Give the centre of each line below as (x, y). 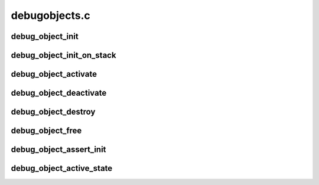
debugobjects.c (51, 15)
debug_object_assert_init (58, 150)
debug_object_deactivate (59, 93)
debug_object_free (46, 131)
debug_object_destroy (53, 112)
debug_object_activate (54, 74)
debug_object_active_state (62, 168)
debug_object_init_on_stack (64, 55)
